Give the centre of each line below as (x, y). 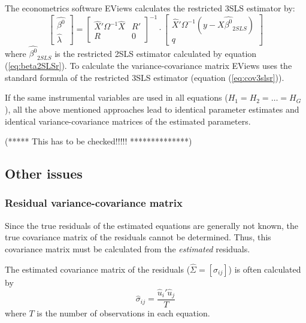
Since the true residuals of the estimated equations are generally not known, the (152, 225)
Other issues (44, 173)
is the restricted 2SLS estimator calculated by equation (156, 53)
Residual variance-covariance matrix (94, 203)
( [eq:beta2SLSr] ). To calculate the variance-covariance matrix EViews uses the (149, 66)
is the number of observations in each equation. (123, 313)
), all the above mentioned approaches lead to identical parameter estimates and (152, 109)
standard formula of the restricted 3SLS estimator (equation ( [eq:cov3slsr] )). (145, 77)
